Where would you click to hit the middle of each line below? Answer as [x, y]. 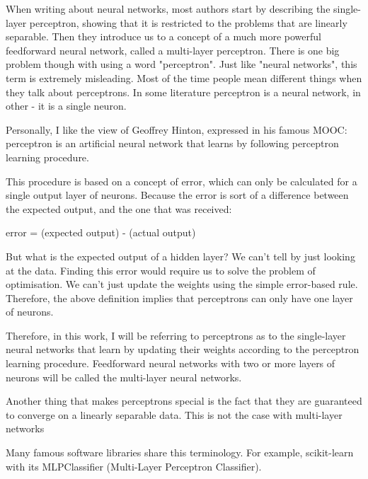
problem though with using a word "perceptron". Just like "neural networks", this [182, 64]
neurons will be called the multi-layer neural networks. [124, 377]
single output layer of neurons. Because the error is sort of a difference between [177, 195]
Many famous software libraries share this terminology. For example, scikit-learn [180, 452]
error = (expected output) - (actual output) [101, 232]
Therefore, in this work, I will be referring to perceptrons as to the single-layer [176, 335]
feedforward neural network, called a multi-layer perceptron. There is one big [173, 50]
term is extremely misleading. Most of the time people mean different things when [184, 77]
